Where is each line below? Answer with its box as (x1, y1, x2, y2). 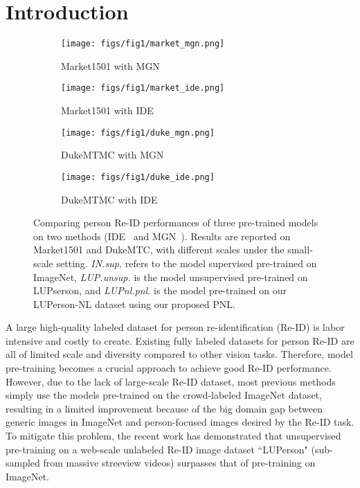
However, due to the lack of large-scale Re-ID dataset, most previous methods (6, 374, 336, 388)
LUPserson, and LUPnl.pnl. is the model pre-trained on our (33, 283, 287, 298)
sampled (6, 455, 40, 470)
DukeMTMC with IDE (61, 192, 158, 206)
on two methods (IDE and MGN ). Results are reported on (33, 228, 291, 243)
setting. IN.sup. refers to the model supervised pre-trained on (56, 255, 317, 270)
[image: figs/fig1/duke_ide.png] (61, 172, 215, 182)
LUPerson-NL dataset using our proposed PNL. (33, 296, 235, 311)
